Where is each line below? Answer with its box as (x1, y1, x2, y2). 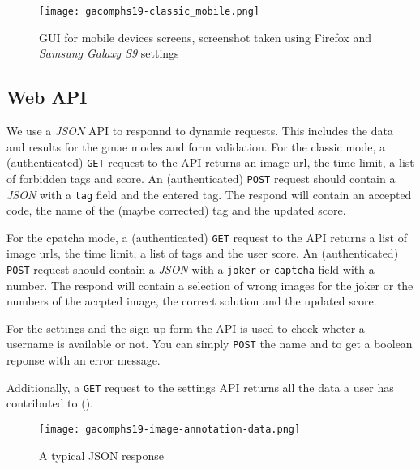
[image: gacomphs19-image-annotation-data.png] (39, 423, 301, 435)
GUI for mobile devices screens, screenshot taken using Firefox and (39, 28, 371, 45)
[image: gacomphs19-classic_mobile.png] (39, 6, 260, 17)
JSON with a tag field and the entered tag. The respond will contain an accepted (6, 185, 412, 203)
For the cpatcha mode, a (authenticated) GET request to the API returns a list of (6, 228, 407, 245)
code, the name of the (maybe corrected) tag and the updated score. (6, 202, 346, 219)
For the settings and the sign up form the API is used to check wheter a (6, 319, 365, 336)
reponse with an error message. (6, 352, 161, 369)
